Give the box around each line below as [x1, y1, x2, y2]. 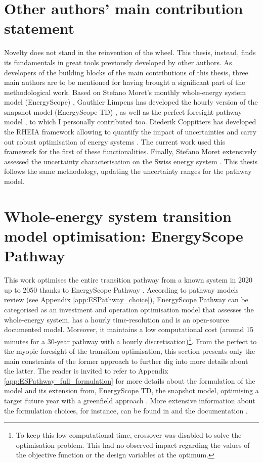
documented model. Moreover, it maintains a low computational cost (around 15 [4, 324, 253, 335]
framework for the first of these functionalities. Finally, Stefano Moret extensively [4, 146, 256, 157]
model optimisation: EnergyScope [4, 225, 243, 246]
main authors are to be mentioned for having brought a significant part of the [4, 77, 245, 87]
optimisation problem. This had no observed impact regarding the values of [16, 439, 250, 450]
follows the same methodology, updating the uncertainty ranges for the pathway [4, 166, 252, 176]
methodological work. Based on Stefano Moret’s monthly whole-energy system [4, 86, 246, 97]
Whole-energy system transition [4, 205, 232, 226]
